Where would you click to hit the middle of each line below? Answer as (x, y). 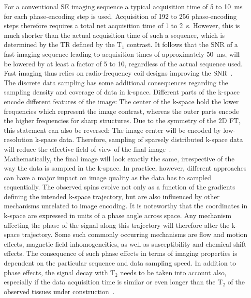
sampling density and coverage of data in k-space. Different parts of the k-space (122, 92)
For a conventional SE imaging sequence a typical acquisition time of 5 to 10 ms (123, 6)
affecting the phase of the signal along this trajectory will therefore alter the (117, 225)
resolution (19, 139)
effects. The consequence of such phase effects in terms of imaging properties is (121, 253)
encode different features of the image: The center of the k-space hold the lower (121, 101)
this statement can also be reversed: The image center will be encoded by (112, 130)
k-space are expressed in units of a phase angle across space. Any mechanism (118, 215)
